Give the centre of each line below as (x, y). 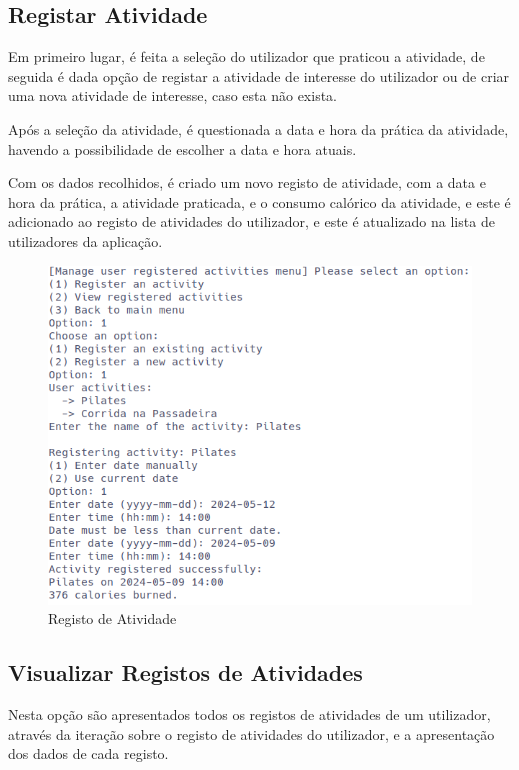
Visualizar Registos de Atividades (185, 672)
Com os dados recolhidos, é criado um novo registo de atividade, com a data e (247, 182)
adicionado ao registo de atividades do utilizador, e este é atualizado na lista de (251, 221)
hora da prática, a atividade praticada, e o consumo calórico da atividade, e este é (259, 201)
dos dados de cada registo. (88, 753)
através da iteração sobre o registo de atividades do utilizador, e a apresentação (251, 733)
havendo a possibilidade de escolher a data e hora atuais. (182, 148)
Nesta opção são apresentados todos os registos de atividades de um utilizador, (249, 713)
